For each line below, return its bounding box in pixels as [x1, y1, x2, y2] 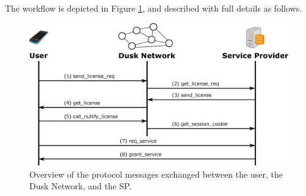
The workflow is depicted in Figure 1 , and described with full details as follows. [5, 2, 302, 14]
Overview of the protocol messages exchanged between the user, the [29, 167, 283, 180]
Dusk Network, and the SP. [29, 180, 132, 192]
